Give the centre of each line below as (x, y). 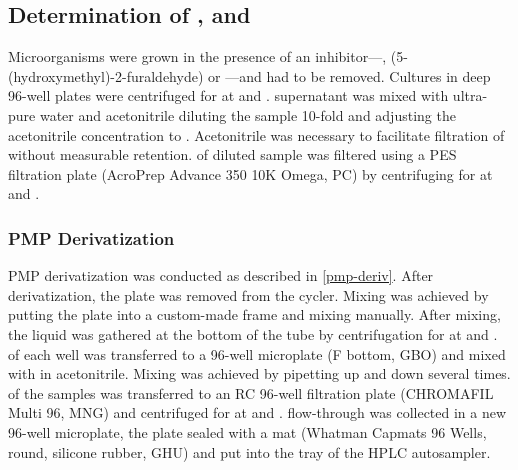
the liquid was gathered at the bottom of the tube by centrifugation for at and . (253, 333)
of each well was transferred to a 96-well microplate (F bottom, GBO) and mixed (257, 353)
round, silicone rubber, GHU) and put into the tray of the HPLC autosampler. (249, 451)
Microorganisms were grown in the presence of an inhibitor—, (197, 56)
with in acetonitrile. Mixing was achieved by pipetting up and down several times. (259, 373)
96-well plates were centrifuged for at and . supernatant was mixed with (228, 95)
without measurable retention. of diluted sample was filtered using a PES (232, 154)
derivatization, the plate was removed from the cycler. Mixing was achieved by (248, 294)
